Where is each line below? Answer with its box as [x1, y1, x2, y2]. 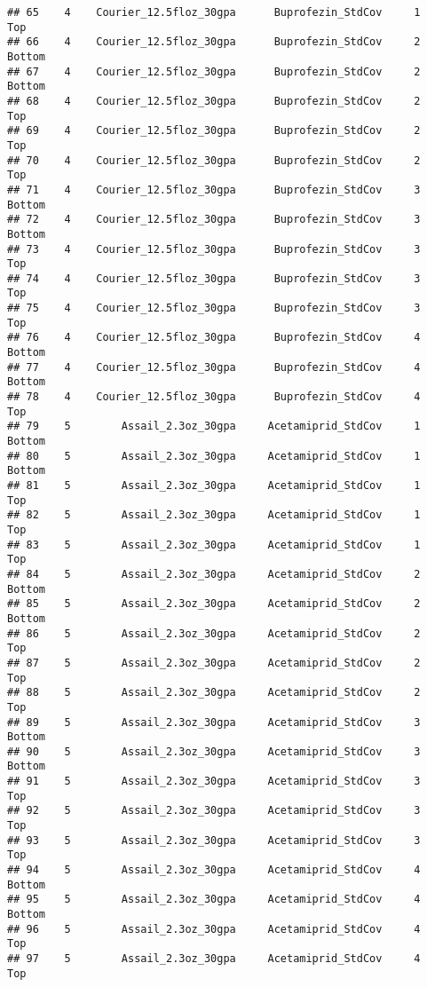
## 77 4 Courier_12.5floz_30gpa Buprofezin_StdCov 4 [7, 360, 421, 374]
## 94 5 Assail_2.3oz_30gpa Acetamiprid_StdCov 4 [7, 864, 421, 877]
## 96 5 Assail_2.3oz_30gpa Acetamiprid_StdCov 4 [7, 922, 421, 936]
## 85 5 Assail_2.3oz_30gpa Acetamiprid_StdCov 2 [7, 597, 421, 611]
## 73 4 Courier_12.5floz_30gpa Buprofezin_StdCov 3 [7, 242, 421, 256]
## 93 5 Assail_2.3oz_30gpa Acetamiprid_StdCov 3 [7, 833, 421, 847]
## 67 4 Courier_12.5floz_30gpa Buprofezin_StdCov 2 [7, 65, 421, 78]
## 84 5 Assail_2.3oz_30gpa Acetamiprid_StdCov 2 [7, 567, 421, 580]
